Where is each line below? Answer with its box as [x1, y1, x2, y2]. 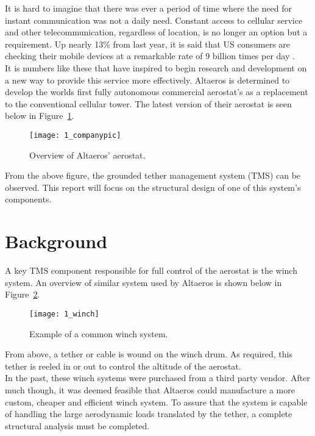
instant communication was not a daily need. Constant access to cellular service [5, 13, 303, 26]
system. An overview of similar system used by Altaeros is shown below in [5, 276, 282, 288]
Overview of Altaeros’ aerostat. [29, 148, 146, 161]
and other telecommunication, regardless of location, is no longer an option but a [5, 26, 308, 38]
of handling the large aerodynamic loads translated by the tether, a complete [5, 407, 292, 420]
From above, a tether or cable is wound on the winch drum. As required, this [5, 348, 292, 360]
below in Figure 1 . [5, 109, 74, 122]
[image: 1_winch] [29, 309, 99, 318]
